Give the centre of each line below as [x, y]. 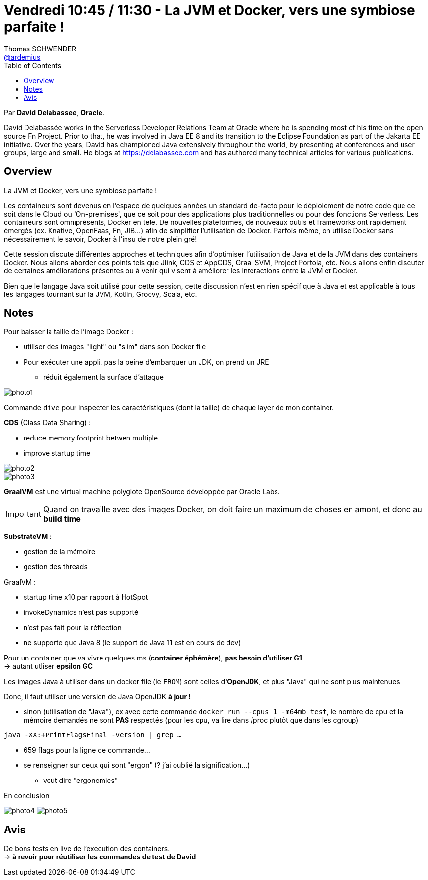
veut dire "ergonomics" [81, 781]
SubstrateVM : [28, 537]
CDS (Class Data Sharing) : [48, 423]
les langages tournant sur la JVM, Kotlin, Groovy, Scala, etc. [101, 294]
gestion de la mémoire [60, 552]
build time [62, 519]
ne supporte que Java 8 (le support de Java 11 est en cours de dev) [132, 643]
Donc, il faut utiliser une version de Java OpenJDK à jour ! [98, 697]
